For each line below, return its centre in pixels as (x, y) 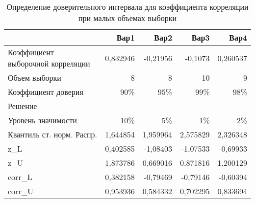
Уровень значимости (42, 120)
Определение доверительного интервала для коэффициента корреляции (127, 7)
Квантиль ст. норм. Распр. (53, 134)
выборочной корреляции (49, 63)
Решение (23, 106)
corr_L (20, 177)
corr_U (21, 191)
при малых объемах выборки (127, 18)
